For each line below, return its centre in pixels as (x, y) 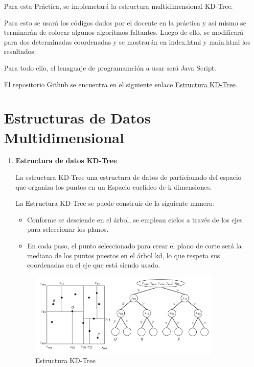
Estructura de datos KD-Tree (66, 160)
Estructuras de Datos (77, 118)
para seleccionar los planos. (68, 229)
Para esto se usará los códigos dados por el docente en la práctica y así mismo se (125, 22)
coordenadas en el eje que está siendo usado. (93, 265)
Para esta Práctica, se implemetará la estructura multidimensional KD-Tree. (118, 6)
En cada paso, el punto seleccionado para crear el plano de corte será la (134, 246)
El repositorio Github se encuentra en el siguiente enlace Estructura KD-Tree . (121, 84)
